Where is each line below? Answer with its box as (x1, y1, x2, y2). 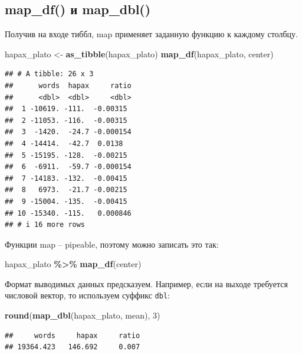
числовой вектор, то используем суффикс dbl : (5, 289, 170, 301)
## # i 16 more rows (5, 220, 86, 229)
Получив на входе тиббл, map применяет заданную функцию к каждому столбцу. (5, 28, 298, 40)
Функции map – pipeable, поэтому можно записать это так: (5, 238, 219, 250)
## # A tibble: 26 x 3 (5, 70, 94, 79)
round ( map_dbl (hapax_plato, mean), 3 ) (5, 309, 160, 321)
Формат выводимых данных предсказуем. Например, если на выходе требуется (5, 277, 288, 290)
